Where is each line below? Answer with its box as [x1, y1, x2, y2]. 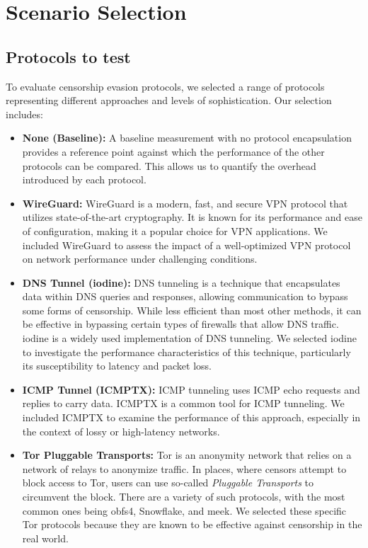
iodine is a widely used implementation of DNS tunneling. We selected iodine [22, 331, 357, 346]
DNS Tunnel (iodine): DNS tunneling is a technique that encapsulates [22, 275, 340, 290]
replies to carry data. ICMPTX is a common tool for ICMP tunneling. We [22, 396, 345, 411]
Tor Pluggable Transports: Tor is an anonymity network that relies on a [22, 447, 352, 462]
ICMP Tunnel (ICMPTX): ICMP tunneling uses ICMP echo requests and [22, 382, 360, 396]
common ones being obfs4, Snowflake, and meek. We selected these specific [22, 503, 347, 518]
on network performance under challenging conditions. [22, 251, 258, 266]
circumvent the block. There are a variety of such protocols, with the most [22, 489, 345, 504]
